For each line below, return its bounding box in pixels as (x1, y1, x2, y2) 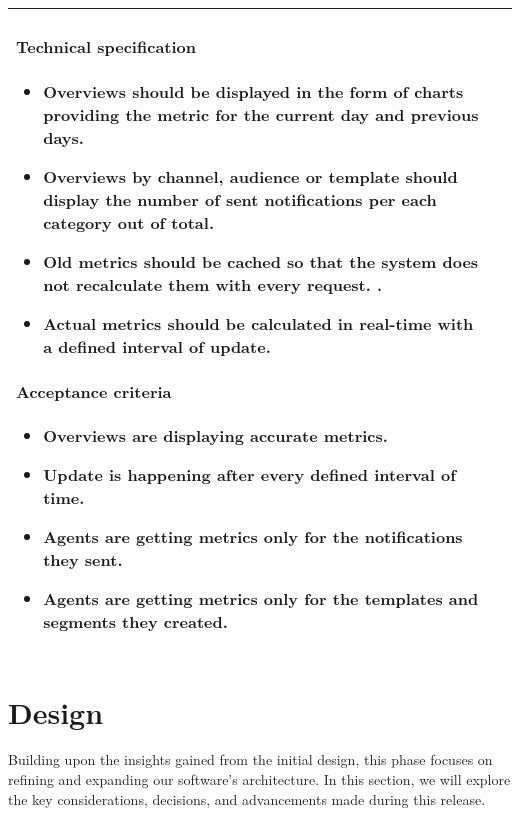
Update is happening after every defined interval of (43, 463, 456, 487)
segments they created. (43, 610, 228, 634)
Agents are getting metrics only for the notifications (43, 525, 463, 549)
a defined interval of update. (43, 334, 271, 358)
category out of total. (43, 210, 215, 234)
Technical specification (16, 35, 197, 59)
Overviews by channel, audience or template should (43, 164, 458, 188)
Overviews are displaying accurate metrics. (43, 424, 388, 448)
